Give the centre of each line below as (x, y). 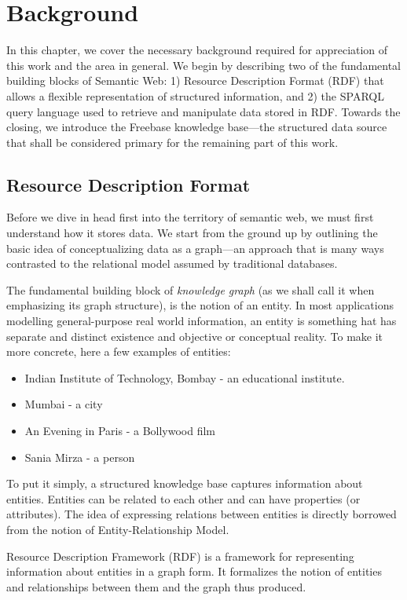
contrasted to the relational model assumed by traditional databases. (172, 263)
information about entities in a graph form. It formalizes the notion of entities (194, 571)
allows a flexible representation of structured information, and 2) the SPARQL (195, 95)
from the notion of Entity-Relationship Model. (118, 529)
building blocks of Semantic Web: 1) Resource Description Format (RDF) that (195, 80)
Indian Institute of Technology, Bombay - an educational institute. (185, 377)
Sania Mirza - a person (80, 457)
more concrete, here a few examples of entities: (119, 351)
